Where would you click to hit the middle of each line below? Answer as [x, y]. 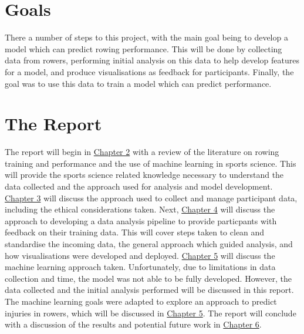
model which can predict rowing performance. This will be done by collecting [143, 48]
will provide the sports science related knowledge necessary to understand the [144, 175]
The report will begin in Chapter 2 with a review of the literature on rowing [142, 152]
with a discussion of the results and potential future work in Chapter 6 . [133, 324]
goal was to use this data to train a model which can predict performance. [138, 83]
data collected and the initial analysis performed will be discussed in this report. [149, 290]
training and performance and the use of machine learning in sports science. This [151, 163]
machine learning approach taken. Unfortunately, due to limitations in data [140, 267]
